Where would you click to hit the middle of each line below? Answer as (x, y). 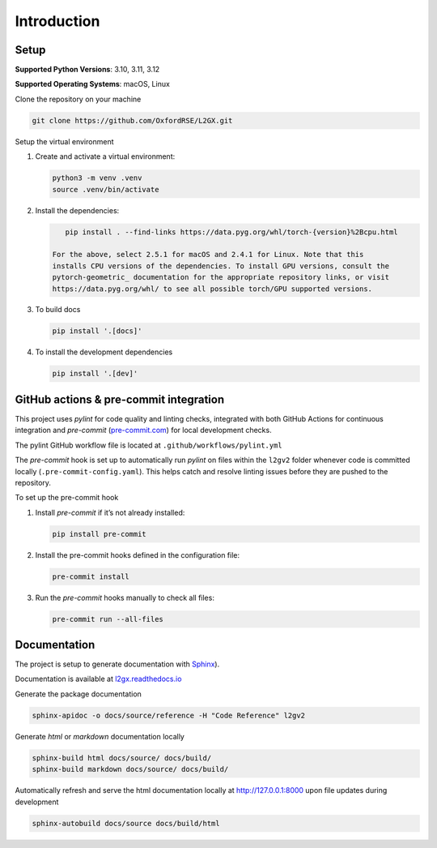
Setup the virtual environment (64, 141)
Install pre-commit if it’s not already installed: (110, 512)
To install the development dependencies (104, 352)
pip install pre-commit (100, 534)
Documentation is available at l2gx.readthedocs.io (98, 679)
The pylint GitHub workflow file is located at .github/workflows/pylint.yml (148, 445)
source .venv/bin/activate (106, 189)
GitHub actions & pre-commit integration (120, 399)
